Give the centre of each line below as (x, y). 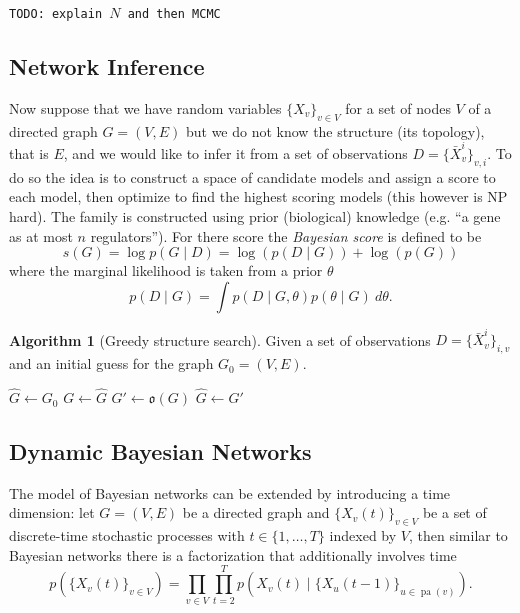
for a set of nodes (398, 107)
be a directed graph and (256, 512)
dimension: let (52, 512)
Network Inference (107, 66)
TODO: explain (56, 14)
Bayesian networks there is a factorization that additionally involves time (233, 554)
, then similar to (458, 535)
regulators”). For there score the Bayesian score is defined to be (286, 235)
